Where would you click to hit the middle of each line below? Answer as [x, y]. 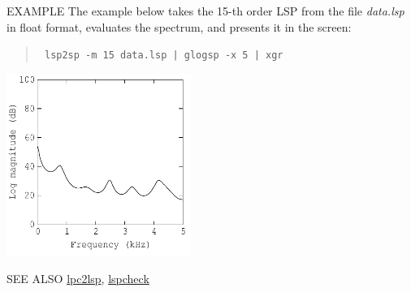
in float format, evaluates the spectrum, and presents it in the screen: [179, 26]
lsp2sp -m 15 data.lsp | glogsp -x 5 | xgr [164, 56]
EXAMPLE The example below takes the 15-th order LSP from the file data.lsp [205, 11]
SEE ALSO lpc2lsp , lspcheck [78, 279]
